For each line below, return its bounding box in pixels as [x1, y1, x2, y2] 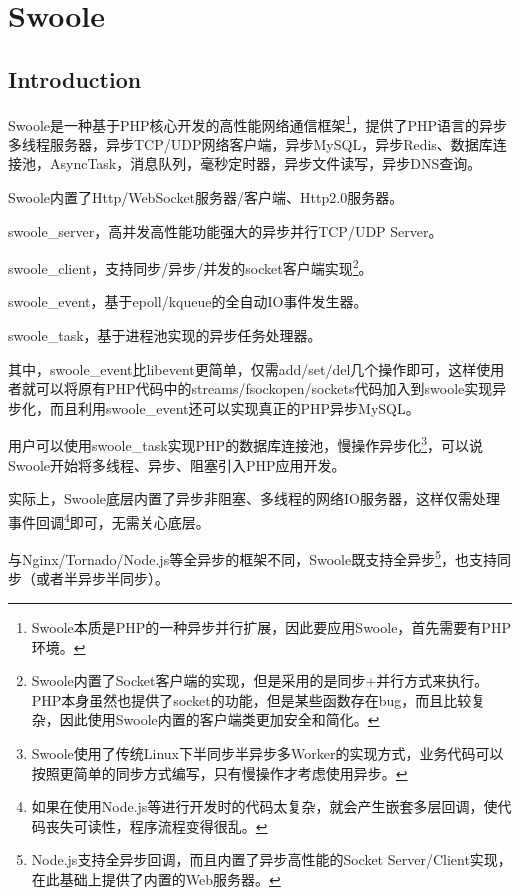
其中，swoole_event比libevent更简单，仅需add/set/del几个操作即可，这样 [8, 358, 477, 379]
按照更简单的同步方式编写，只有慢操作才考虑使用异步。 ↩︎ [31, 762, 408, 783]
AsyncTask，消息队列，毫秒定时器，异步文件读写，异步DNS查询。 [49, 153, 482, 174]
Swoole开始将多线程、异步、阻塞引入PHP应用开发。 [8, 454, 346, 475]
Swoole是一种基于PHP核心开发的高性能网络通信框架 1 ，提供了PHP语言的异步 [8, 111, 507, 135]
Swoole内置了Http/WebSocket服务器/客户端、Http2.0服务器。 [8, 187, 404, 208]
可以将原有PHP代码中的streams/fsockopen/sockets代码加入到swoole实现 [35, 378, 493, 399]
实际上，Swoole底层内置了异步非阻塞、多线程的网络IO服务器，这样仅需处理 [8, 488, 500, 509]
